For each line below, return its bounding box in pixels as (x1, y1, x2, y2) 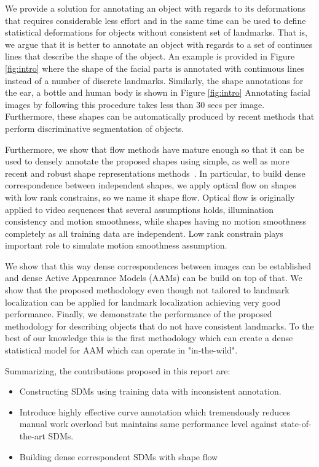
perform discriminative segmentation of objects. (5, 122, 184, 134)
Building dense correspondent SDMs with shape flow (19, 450, 218, 463)
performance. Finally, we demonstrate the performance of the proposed (5, 307, 272, 320)
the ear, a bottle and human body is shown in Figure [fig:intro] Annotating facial (5, 86, 310, 99)
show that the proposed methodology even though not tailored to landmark (5, 284, 289, 296)
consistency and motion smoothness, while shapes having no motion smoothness (5, 215, 306, 228)
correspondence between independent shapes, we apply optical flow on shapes (5, 179, 296, 191)
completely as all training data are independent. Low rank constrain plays (5, 226, 283, 239)
